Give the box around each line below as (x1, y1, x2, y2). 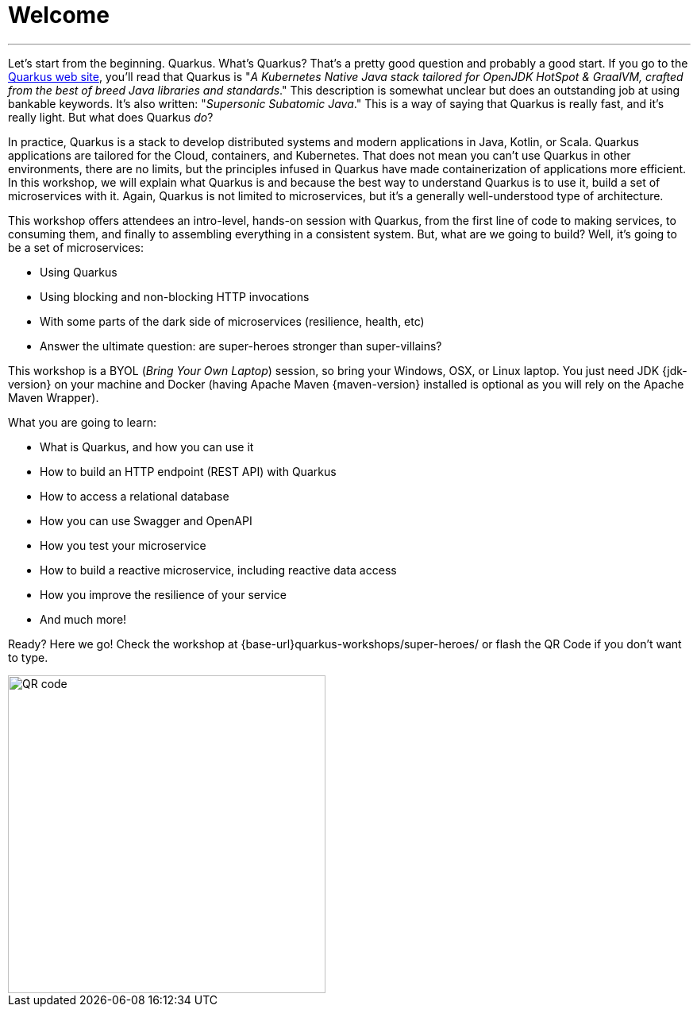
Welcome (8, 2, 110, 29)
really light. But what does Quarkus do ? (8, 110, 214, 124)
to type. (8, 650, 48, 664)
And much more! (40, 612, 127, 626)
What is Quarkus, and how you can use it (40, 439, 254, 454)
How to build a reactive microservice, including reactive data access (40, 563, 397, 577)
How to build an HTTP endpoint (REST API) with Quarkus (40, 464, 337, 478)
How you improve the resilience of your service (40, 587, 287, 601)
